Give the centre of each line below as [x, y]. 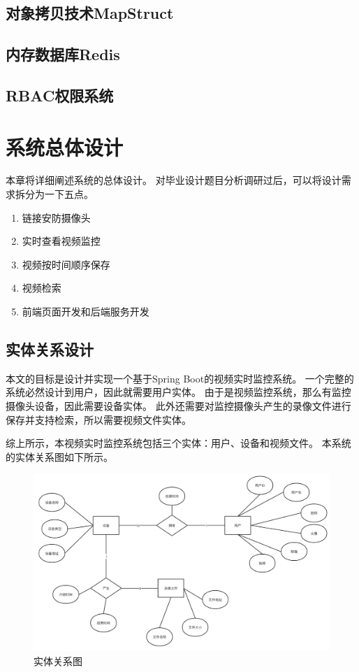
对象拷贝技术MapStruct [90, 13]
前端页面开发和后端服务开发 [86, 312]
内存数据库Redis [63, 54]
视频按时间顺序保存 [66, 264]
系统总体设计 [65, 146]
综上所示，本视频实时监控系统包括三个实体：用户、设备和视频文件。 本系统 [178, 443]
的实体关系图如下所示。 [59, 456]
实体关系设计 [50, 349]
